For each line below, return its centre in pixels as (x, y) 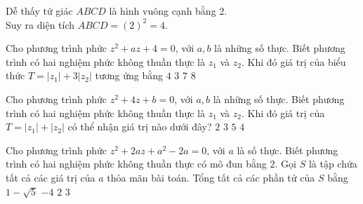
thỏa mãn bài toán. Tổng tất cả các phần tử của (211, 177)
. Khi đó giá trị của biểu (293, 61)
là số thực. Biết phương (288, 150)
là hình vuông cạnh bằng (163, 11)
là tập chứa (333, 164)
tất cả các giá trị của (51, 177)
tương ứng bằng (129, 75)
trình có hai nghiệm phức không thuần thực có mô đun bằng (136, 164)
